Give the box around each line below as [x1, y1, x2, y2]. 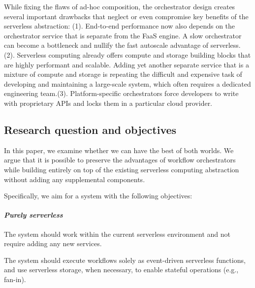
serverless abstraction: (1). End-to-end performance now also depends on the [4, 21, 235, 31]
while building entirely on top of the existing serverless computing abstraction [4, 164, 239, 174]
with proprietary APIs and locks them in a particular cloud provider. [4, 97, 213, 108]
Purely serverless [4, 210, 63, 220]
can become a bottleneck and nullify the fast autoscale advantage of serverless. [4, 40, 241, 50]
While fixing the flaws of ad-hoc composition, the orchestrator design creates [4, 1, 235, 11]
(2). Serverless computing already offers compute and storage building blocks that [4, 49, 251, 60]
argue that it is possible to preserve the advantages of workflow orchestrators [4, 155, 236, 165]
